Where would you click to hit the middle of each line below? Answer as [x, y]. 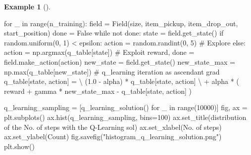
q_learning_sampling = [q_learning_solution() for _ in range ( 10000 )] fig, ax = [126, 107]
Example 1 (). [27, 6]
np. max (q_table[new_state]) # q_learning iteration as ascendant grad [112, 71]
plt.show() [19, 146]
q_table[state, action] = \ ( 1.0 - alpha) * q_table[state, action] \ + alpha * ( [122, 81]
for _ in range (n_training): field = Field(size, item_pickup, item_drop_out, [121, 23]
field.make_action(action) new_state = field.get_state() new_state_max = [120, 61]
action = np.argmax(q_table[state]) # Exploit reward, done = [99, 52]
